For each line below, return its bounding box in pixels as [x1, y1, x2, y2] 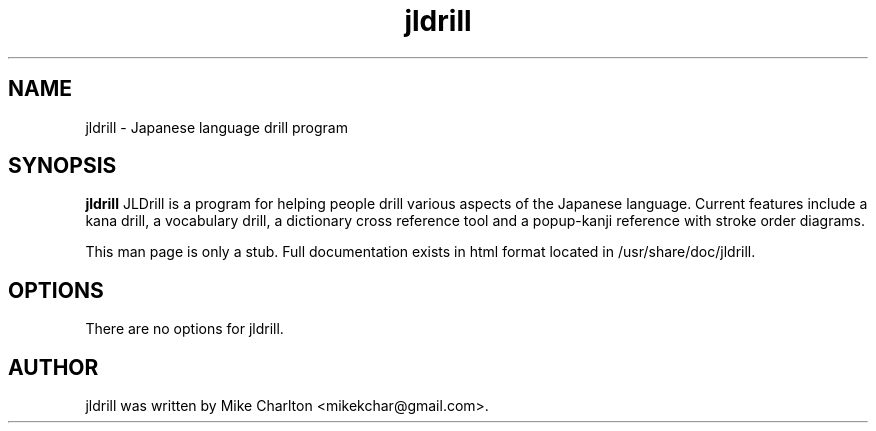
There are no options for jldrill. [85, 320, 284, 338]
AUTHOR [8, 354, 99, 380]
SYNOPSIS [8, 153, 117, 179]
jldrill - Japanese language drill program [85, 118, 348, 136]
